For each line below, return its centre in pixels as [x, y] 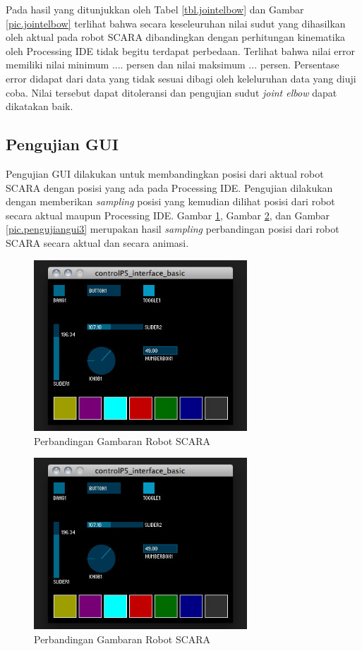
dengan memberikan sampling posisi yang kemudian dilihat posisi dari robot [170, 201]
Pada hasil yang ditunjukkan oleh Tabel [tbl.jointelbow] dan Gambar [155, 9]
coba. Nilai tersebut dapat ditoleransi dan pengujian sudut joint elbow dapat [171, 92]
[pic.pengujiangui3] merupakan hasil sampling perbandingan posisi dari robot [173, 229]
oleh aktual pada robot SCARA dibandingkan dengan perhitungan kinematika [176, 37]
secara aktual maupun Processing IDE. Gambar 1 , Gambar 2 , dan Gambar [168, 215]
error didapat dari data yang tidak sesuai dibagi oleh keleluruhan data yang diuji [181, 78]
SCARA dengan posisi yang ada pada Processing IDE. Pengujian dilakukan [169, 187]
